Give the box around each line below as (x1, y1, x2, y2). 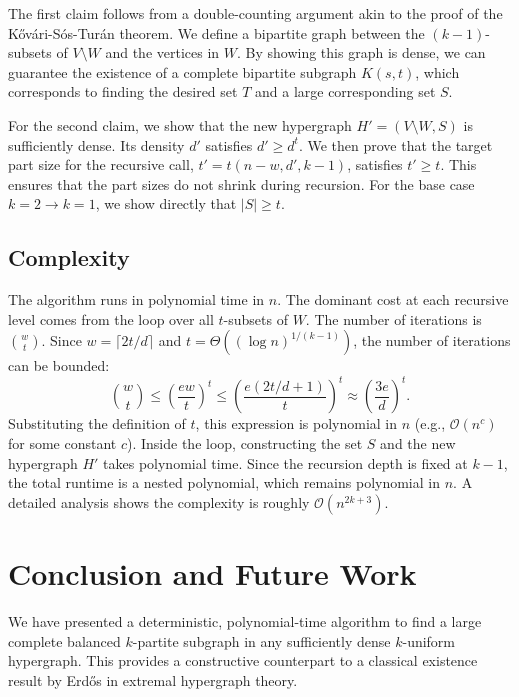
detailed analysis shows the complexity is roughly (8, 491, 310, 512)
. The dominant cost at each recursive (277, 289, 509, 310)
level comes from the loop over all (8, 308, 214, 329)
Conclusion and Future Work (8, 552, 417, 593)
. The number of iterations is (305, 308, 482, 329)
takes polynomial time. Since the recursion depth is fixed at (103, 452, 468, 473)
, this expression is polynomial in (195, 413, 398, 434)
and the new (380, 433, 456, 454)
